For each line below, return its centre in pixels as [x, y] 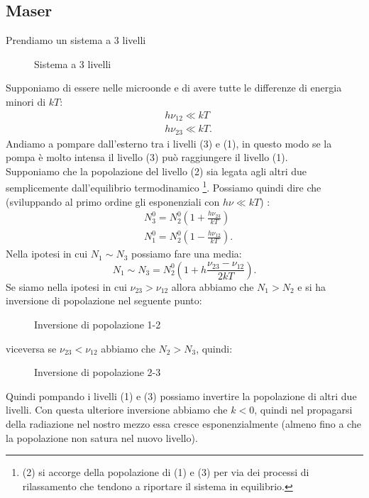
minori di [26, 101]
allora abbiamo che [213, 286]
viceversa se [31, 348]
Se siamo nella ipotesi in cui [66, 286]
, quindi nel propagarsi [303, 410]
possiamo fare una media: [186, 254]
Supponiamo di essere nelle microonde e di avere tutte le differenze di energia [174, 88]
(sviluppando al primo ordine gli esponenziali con [113, 201]
